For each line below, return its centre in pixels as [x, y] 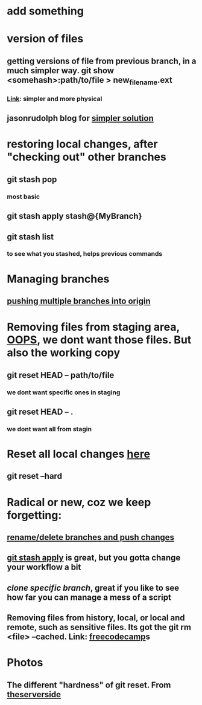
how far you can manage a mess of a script [89, 597]
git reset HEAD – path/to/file [61, 375]
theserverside [34, 694]
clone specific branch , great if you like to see [93, 588]
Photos [25, 663]
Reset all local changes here [78, 454]
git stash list [30, 237]
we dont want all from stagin [49, 429]
